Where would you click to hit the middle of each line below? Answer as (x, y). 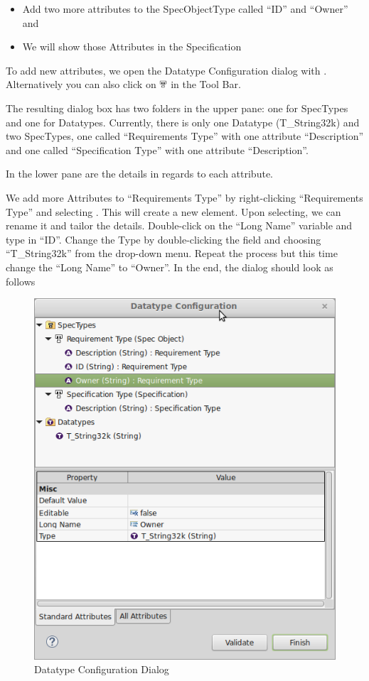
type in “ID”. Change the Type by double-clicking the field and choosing (164, 239)
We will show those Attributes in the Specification (132, 47)
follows (21, 281)
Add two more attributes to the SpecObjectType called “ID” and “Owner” (185, 9)
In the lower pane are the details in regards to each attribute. (139, 174)
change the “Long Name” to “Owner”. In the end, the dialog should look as (170, 267)
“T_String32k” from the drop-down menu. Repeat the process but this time (172, 253)
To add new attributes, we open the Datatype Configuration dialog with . (166, 70)
